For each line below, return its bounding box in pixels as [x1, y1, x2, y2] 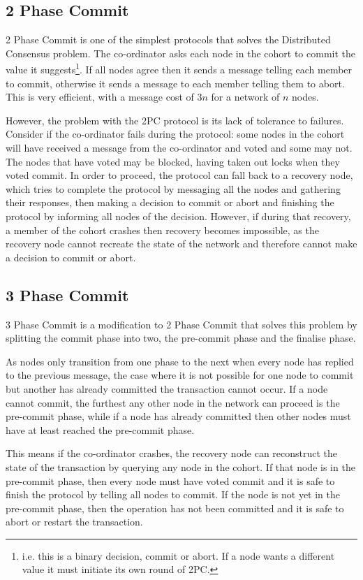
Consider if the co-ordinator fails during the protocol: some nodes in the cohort [6, 126, 345, 141]
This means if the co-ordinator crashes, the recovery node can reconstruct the [6, 446, 338, 461]
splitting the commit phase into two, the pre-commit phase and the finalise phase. [6, 331, 356, 345]
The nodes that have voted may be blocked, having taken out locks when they [6, 154, 340, 168]
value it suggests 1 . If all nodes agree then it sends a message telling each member [6, 60, 353, 77]
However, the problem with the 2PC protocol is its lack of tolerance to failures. [6, 113, 344, 127]
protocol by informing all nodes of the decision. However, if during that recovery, [6, 208, 351, 223]
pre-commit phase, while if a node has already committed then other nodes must [6, 409, 351, 423]
